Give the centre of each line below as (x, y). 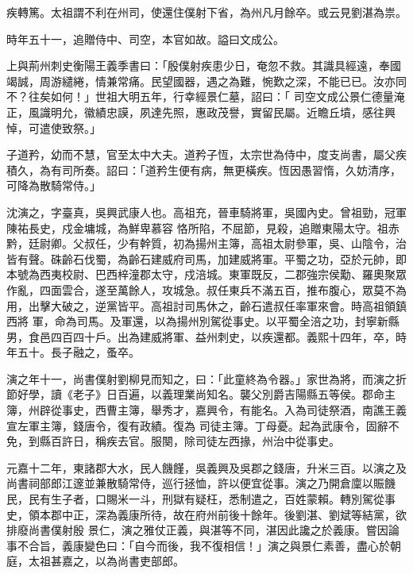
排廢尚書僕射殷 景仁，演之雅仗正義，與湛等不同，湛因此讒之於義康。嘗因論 (203, 530)
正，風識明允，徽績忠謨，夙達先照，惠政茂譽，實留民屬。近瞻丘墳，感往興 (201, 112)
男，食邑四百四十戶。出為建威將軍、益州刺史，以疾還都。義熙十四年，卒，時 (206, 336)
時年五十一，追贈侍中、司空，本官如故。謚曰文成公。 (145, 39)
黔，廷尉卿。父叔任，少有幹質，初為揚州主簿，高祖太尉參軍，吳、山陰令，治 (206, 243)
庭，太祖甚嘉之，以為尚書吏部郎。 (95, 561)
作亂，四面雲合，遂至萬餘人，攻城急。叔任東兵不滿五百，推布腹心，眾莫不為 (206, 289)
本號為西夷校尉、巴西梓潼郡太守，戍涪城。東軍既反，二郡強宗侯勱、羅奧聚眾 (206, 274)
